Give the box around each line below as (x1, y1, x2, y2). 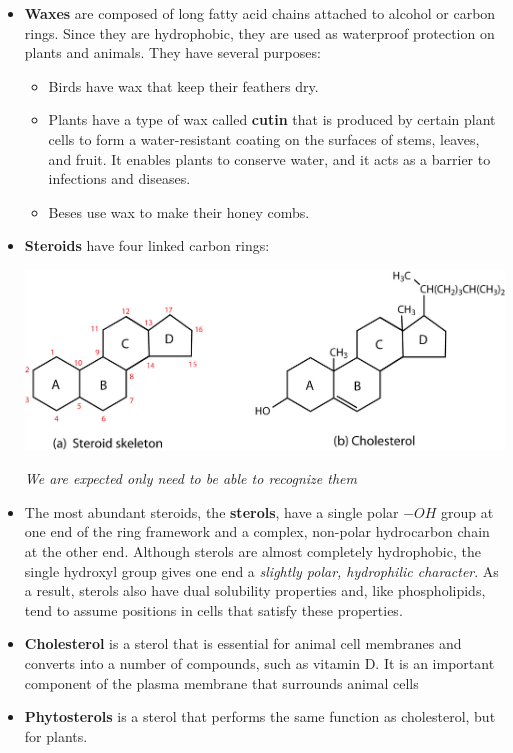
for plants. (24, 725, 88, 746)
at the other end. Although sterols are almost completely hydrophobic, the (24, 541, 481, 562)
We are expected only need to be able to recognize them (24, 468, 357, 489)
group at (441, 501, 494, 522)
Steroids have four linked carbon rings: (24, 235, 270, 256)
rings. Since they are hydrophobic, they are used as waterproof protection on (24, 22, 495, 43)
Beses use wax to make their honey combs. (48, 201, 310, 222)
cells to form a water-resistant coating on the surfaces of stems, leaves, (48, 128, 480, 149)
